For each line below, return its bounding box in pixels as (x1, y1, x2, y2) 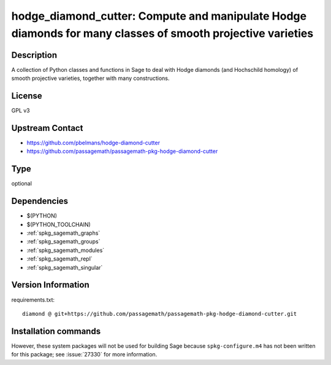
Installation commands (11, 326, 101, 336)
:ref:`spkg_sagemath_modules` (26, 246, 105, 254)
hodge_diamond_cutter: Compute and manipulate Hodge (11, 9, 306, 23)
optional (11, 180, 32, 187)
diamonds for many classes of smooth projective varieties (11, 26, 314, 40)
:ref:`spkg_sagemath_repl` (26, 255, 93, 262)
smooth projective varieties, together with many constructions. (11, 74, 170, 82)
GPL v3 (11, 107, 30, 114)
